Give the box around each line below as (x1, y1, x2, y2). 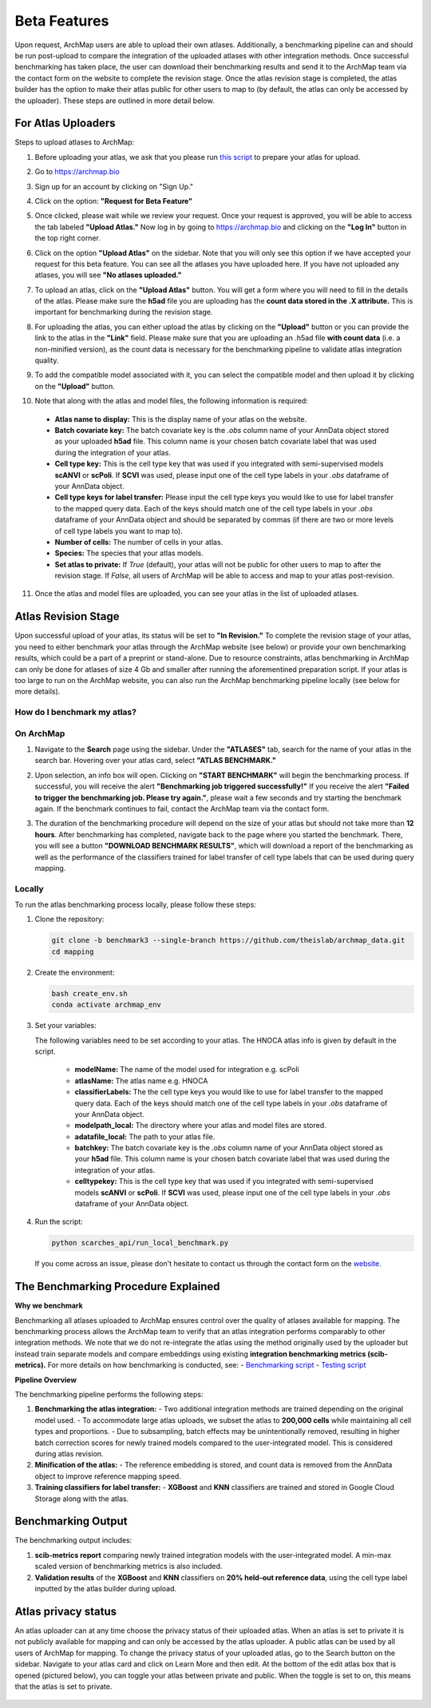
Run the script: (34, 1217, 83, 1226)
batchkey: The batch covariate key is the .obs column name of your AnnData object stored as (74, 1143, 383, 1153)
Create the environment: (34, 967, 115, 977)
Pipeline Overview (14, 1375, 77, 1384)
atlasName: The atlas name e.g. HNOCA (74, 1075, 208, 1086)
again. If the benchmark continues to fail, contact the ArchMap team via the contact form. (34, 804, 330, 813)
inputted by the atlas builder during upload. (34, 1584, 177, 1594)
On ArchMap (14, 728, 65, 739)
